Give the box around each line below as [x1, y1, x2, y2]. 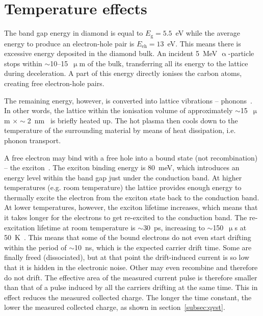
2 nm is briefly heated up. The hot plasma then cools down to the [27, 115, 238, 125]
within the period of [4, 242, 67, 252]
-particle [228, 48, 254, 59]
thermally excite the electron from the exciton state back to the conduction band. [4, 192, 259, 202]
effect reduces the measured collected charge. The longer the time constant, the [4, 292, 252, 302]
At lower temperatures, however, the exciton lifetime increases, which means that [4, 202, 258, 213]
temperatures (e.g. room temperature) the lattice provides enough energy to [4, 182, 242, 193]
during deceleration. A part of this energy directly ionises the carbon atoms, [4, 68, 242, 78]
